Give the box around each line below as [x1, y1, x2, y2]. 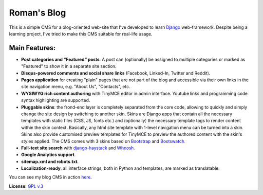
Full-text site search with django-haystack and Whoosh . [21, 145, 135, 151]
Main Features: [9, 44, 56, 52]
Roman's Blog [9, 7, 66, 18]
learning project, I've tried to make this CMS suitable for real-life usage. [9, 31, 153, 36]
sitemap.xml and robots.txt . [21, 159, 79, 164]
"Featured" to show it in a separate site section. [21, 63, 117, 69]
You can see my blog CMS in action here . [9, 174, 92, 180]
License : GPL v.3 [9, 183, 43, 189]
